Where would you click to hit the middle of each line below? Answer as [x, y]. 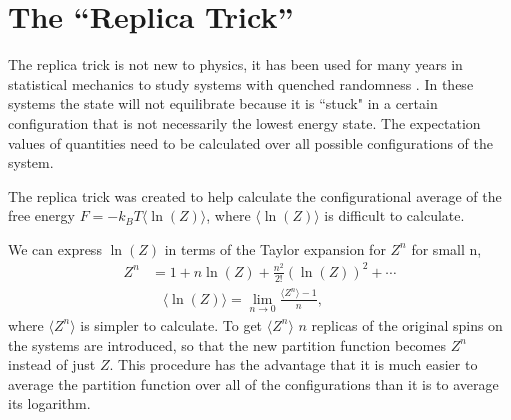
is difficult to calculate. [394, 215]
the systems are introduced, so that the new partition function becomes [227, 344]
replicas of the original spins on [407, 324]
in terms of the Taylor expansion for [275, 248]
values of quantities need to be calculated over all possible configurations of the [251, 142]
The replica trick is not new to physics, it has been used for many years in [235, 64]
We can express [55, 248]
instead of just [52, 364]
